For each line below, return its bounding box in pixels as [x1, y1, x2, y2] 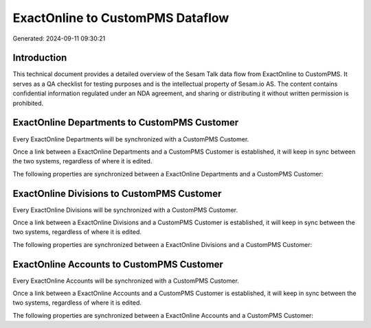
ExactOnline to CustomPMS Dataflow [12, 10, 229, 25]
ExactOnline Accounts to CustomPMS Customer [12, 258, 223, 270]
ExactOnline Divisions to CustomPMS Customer [12, 187, 222, 199]
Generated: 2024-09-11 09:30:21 [12, 34, 106, 43]
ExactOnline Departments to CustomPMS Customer [12, 117, 239, 128]
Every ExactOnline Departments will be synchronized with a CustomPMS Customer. [12, 134, 249, 143]
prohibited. [12, 99, 44, 107]
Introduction [12, 52, 67, 64]
